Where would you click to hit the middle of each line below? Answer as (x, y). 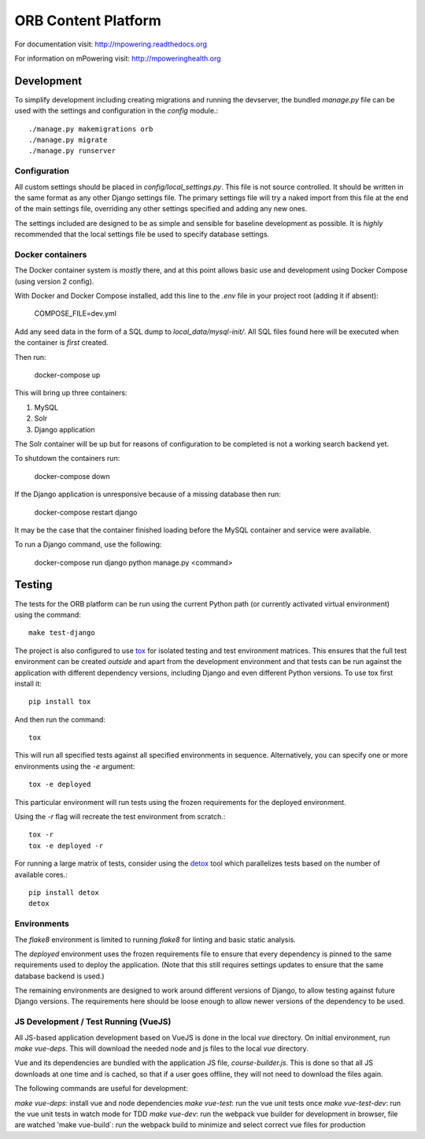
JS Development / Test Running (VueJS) (93, 1022)
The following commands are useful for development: (101, 1089)
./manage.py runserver (72, 151)
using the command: (48, 614)
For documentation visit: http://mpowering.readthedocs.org (111, 44)
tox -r (41, 835)
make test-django (62, 633)
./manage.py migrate (68, 140)
